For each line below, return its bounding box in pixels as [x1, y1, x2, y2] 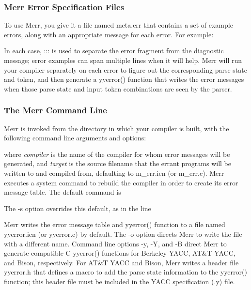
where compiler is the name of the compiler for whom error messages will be [4, 149, 230, 159]
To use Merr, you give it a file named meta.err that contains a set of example [4, 20, 233, 30]
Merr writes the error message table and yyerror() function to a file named [4, 219, 225, 229]
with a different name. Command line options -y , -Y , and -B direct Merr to [4, 238, 227, 248]
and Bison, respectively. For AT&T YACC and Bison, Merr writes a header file [4, 257, 239, 267]
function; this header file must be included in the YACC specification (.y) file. [4, 276, 235, 286]
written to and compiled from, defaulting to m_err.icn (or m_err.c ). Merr [4, 168, 224, 178]
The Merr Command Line [4, 104, 107, 116]
